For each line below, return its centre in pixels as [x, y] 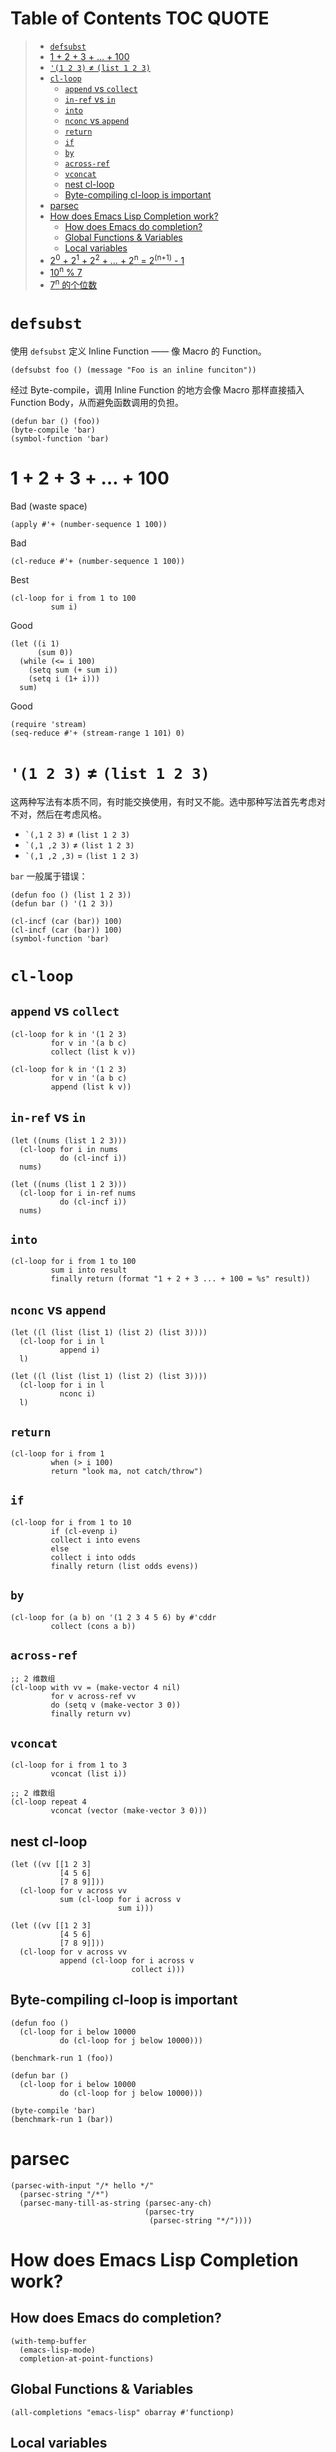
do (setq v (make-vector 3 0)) [116, 1705]
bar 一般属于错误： [49, 876]
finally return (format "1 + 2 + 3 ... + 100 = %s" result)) [180, 1279]
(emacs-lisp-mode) [58, 2350]
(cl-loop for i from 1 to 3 [69, 1765]
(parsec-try [169, 2212]
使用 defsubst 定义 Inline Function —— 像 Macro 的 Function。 [138, 351]
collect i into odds [93, 1557]
